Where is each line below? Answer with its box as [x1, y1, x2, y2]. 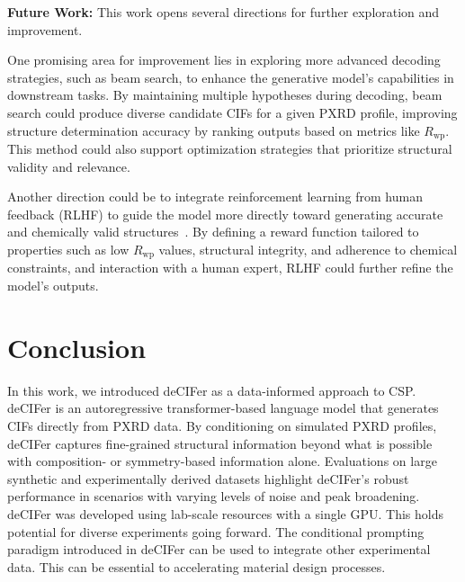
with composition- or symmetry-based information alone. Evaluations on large [7, 452, 437, 470]
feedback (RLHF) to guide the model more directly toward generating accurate [7, 204, 443, 223]
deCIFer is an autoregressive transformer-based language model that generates [7, 398, 439, 417]
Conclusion [7, 328, 147, 365]
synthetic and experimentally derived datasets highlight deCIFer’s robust [7, 469, 409, 488]
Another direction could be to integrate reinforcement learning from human [7, 187, 423, 206]
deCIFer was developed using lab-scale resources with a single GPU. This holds [7, 504, 443, 523]
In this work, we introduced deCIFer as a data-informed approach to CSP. [7, 381, 416, 399]
